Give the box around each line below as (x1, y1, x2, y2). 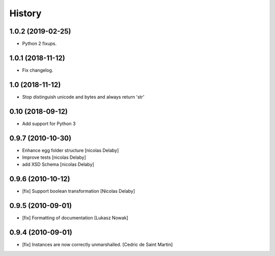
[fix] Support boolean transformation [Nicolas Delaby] (22, 188, 135, 194)
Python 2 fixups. (22, 41, 57, 47)
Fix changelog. (22, 67, 53, 73)
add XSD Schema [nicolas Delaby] (22, 161, 94, 167)
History (9, 8, 42, 19)
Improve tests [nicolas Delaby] (22, 154, 86, 160)
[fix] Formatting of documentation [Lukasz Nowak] (22, 215, 128, 221)
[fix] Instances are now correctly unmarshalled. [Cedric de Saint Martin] (22, 242, 173, 248)
